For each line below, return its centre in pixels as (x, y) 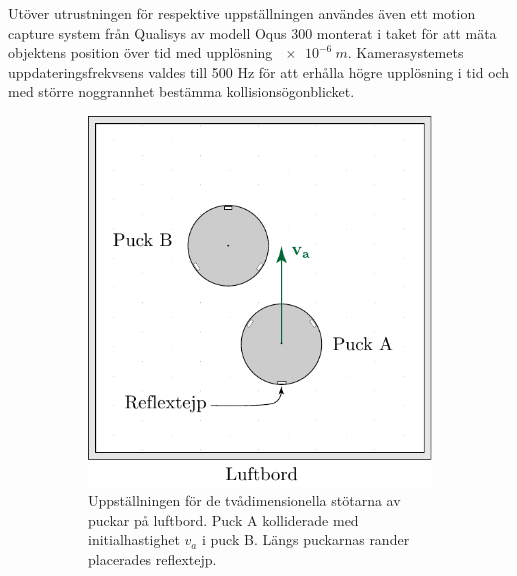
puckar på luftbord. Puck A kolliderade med (223, 519)
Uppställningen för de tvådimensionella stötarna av (244, 500)
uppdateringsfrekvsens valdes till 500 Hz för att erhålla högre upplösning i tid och (259, 71)
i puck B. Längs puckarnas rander (305, 539)
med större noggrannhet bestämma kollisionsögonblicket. (181, 91)
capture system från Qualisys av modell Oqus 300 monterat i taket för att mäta (252, 32)
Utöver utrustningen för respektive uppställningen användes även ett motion (242, 13)
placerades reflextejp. (152, 559)
